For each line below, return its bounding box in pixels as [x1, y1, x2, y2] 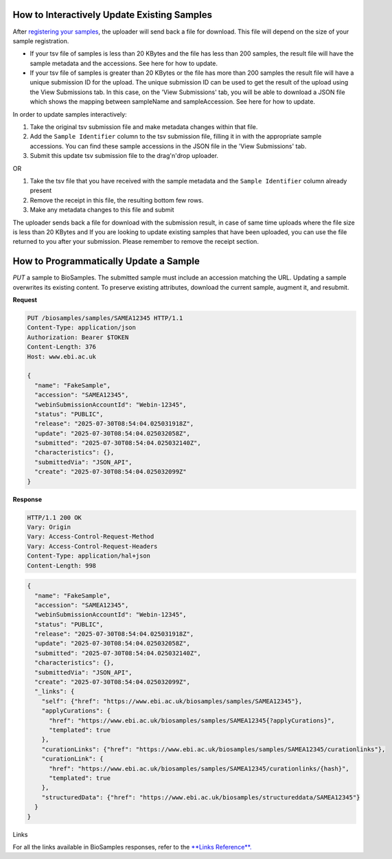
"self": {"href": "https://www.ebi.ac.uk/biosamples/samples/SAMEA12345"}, [41, 697, 303, 705]
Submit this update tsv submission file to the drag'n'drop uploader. [30, 152, 219, 160]
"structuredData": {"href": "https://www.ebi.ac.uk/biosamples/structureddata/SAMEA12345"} [41, 793, 360, 801]
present [30, 186, 52, 195]
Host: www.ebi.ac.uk [27, 352, 96, 360]
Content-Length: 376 [27, 343, 96, 351]
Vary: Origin [27, 523, 71, 531]
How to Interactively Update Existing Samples [12, 9, 213, 21]
